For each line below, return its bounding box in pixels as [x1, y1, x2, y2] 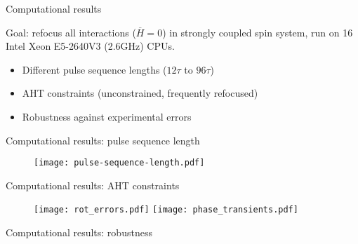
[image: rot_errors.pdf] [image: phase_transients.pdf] [34, 205, 298, 215]
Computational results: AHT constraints [6, 177, 180, 192]
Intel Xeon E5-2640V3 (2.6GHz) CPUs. [6, 39, 175, 53]
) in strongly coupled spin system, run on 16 [162, 25, 353, 39]
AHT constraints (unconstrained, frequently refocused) [22, 86, 258, 100]
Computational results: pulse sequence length [6, 133, 200, 147]
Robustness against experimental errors [22, 109, 192, 123]
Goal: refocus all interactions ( [6, 25, 136, 39]
